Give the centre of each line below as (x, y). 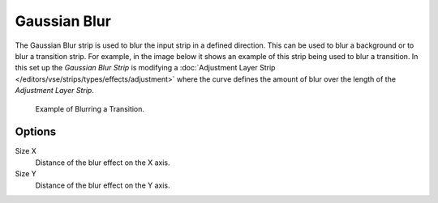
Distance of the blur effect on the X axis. (103, 163)
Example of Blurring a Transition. (90, 108)
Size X (26, 151)
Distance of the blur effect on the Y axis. (103, 185)
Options (36, 132)
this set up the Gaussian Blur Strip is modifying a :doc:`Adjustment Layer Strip (145, 68)
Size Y (26, 174)
